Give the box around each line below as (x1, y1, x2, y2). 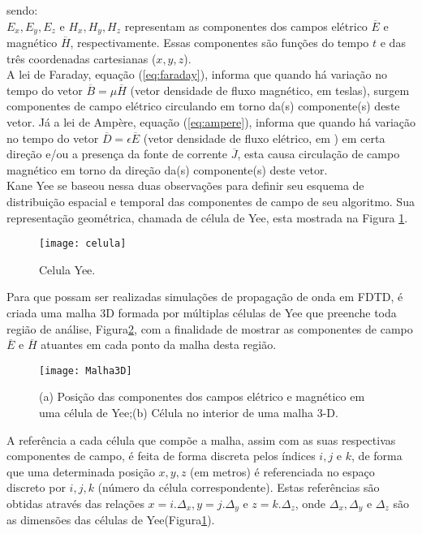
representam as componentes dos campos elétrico (124, 17, 368, 34)
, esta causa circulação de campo (237, 145, 400, 162)
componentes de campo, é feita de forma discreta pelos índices (6, 447, 316, 464)
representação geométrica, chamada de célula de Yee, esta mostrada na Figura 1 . (6, 209, 408, 226)
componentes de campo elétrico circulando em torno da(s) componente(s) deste (6, 97, 400, 114)
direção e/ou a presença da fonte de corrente (6, 145, 228, 162)
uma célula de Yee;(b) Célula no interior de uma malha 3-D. (39, 404, 338, 421)
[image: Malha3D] (39, 364, 132, 377)
